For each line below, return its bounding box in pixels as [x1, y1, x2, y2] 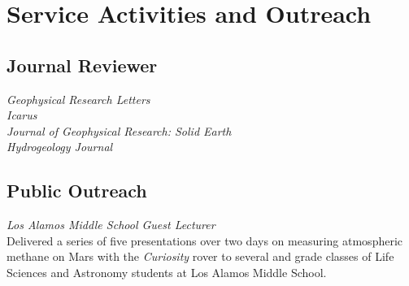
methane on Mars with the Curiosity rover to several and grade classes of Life [7, 248, 394, 265]
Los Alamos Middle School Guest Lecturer [7, 216, 215, 233]
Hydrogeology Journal [7, 138, 113, 155]
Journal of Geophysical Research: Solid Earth [7, 122, 232, 139]
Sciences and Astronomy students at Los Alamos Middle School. [7, 263, 327, 280]
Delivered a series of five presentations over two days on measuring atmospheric [7, 232, 403, 249]
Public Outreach [7, 178, 147, 203]
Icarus [7, 106, 37, 123]
